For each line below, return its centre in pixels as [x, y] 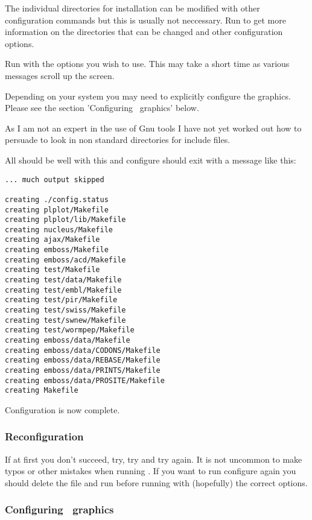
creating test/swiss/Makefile [65, 310]
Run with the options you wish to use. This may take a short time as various [147, 64]
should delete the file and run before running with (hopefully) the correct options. [156, 482]
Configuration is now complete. [62, 409]
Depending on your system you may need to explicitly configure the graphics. [148, 96]
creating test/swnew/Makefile [65, 320]
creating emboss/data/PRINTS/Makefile [83, 370]
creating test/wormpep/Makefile [70, 330]
